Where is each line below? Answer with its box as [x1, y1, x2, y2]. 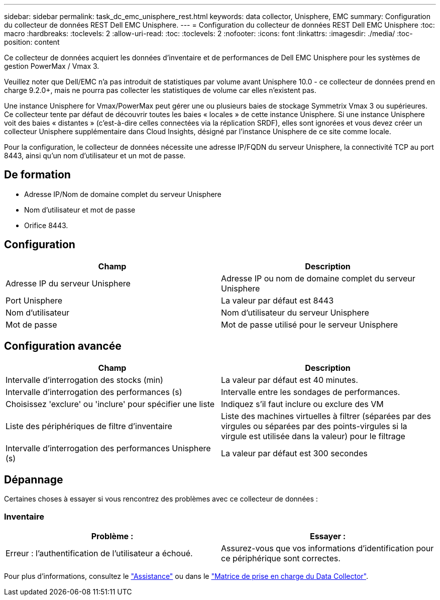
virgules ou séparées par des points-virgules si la [221, 421, 407, 431]
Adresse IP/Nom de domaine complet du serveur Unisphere [24, 189, 222, 198]
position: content [4, 38, 60, 46]
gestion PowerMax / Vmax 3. [4, 62, 99, 70]
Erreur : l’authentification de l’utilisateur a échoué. [6, 548, 193, 559]
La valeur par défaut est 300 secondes [221, 448, 368, 458]
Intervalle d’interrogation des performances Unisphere [6, 443, 211, 453]
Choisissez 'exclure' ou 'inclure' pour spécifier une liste [6, 398, 215, 409]
